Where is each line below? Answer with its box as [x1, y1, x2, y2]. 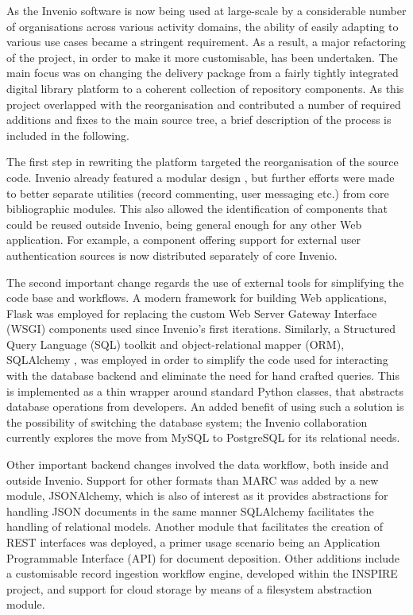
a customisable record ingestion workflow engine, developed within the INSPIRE [6, 565, 398, 582]
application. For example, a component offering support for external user [6, 231, 361, 248]
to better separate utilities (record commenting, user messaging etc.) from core [6, 184, 389, 201]
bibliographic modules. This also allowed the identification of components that [6, 200, 388, 217]
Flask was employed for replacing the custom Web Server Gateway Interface [6, 304, 377, 321]
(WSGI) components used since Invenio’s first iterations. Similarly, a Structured [6, 320, 396, 337]
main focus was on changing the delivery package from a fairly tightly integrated [6, 64, 399, 81]
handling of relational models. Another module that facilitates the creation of [6, 518, 383, 535]
